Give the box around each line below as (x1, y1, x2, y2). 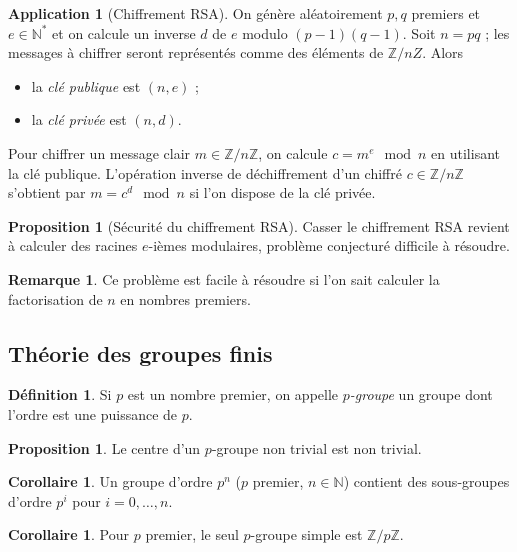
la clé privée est (31, 109, 127, 130)
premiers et (411, 3, 481, 23)
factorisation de (8, 288, 103, 309)
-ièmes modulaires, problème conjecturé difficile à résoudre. (148, 235, 510, 256)
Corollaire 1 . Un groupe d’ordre (8, 471, 213, 492)
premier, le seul (145, 524, 239, 545)
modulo (242, 22, 288, 43)
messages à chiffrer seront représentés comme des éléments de (8, 42, 384, 63)
